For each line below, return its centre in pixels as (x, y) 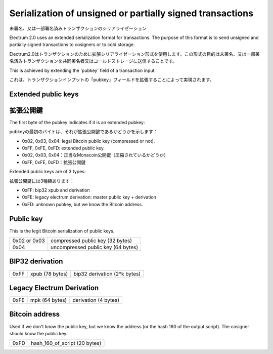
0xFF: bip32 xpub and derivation (56, 190)
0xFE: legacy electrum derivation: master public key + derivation (89, 197)
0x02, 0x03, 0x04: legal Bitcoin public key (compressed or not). (88, 141)
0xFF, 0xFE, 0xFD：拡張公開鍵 (54, 162)
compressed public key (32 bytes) (92, 241)
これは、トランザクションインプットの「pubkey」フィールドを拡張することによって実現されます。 (112, 80)
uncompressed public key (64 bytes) (95, 247)
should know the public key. (38, 333)
